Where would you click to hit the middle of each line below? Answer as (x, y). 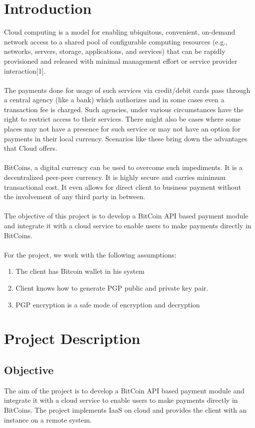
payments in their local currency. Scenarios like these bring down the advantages (126, 138)
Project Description (72, 338)
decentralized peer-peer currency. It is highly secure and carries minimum (115, 177)
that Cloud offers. (31, 148)
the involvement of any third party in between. (75, 196)
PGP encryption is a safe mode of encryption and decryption (108, 304)
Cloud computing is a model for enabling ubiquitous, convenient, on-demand (120, 32)
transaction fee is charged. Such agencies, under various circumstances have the (124, 109)
